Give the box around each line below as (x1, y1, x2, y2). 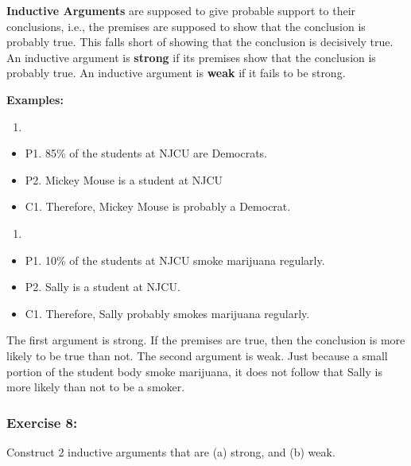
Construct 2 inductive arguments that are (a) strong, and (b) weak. (6, 443, 335, 460)
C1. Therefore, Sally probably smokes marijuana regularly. (25, 305, 310, 321)
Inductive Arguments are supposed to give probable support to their (6, 2, 356, 18)
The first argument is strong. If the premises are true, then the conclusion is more (6, 332, 405, 348)
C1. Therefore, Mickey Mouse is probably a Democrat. (25, 198, 291, 215)
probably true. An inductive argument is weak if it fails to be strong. (6, 64, 346, 81)
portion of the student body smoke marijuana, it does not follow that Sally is (6, 363, 382, 379)
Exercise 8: (6, 412, 78, 432)
